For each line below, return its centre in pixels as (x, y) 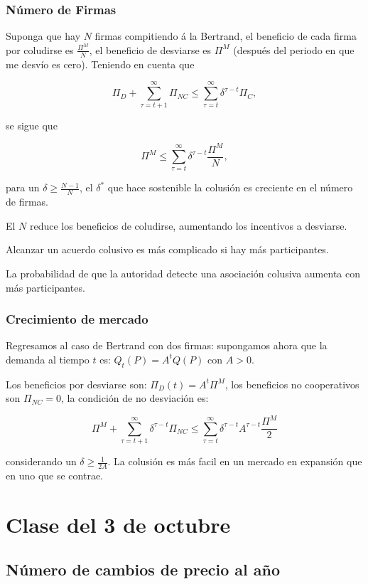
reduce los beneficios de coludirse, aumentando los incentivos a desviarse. (189, 225)
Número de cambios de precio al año (143, 569)
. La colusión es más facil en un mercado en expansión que (235, 461)
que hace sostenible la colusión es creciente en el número (230, 187)
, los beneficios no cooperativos (292, 384)
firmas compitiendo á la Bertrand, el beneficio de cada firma (226, 36)
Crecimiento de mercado (77, 319)
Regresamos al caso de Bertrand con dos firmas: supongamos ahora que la (167, 345)
